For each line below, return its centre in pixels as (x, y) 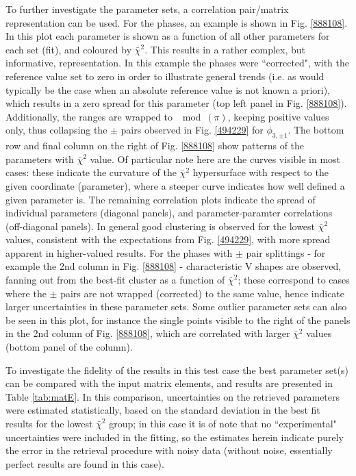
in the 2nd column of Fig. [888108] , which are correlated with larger (148, 333)
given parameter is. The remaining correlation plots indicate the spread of (161, 199)
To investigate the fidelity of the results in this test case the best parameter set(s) (177, 369)
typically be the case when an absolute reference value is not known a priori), (168, 89)
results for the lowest (49, 424)
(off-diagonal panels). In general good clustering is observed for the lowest (161, 226)
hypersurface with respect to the (260, 172)
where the (26, 293)
